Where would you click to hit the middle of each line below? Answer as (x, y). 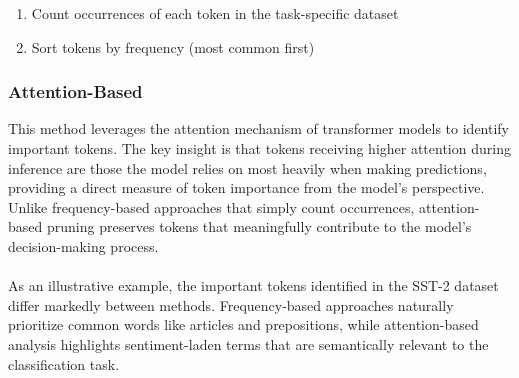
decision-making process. (83, 245)
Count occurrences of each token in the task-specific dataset (215, 13)
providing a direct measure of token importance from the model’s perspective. (246, 187)
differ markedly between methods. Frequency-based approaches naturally (231, 304)
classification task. (64, 363)
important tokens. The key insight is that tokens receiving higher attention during (259, 148)
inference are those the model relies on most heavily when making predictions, (247, 167)
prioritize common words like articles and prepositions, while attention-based (243, 324)
